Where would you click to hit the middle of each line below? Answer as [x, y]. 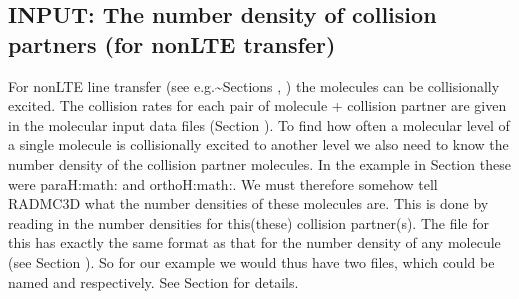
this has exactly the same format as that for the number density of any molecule [254, 242]
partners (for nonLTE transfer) [172, 43]
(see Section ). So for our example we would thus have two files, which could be [251, 261]
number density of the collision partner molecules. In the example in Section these [259, 163]
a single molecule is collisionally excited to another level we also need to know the [258, 144]
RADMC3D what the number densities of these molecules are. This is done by [248, 203]
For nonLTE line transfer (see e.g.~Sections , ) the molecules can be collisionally [254, 85]
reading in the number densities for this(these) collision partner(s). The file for [248, 222]
